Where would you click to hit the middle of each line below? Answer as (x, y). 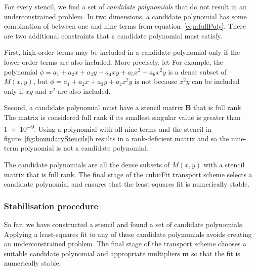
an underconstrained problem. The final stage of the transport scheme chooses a (125, 244)
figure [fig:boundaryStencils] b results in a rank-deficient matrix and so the (117, 138)
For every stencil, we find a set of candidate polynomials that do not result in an (125, 6)
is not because (156, 81)
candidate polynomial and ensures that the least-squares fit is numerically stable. (127, 184)
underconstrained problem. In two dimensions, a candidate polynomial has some (125, 16)
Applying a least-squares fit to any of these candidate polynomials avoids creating (128, 234)
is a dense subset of (197, 71)
